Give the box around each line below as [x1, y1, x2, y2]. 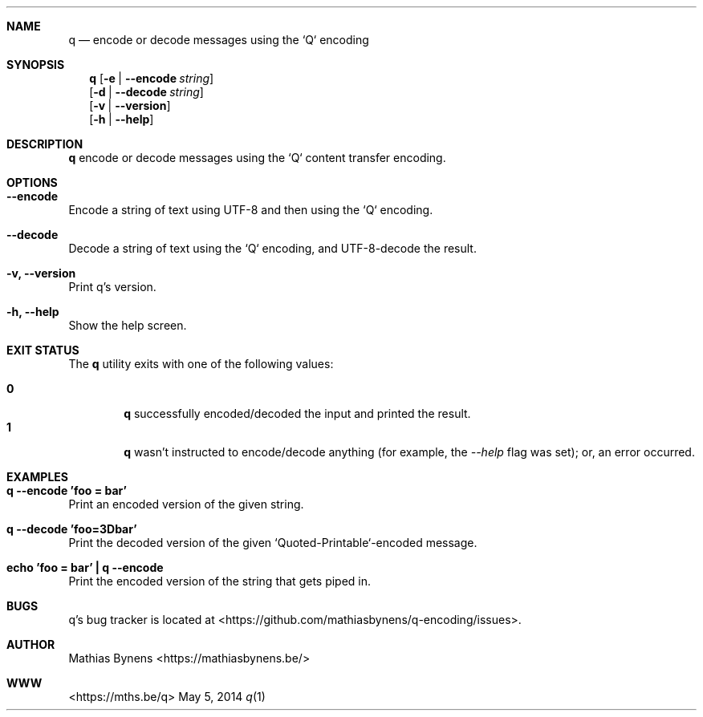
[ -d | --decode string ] [89, 85, 204, 99]
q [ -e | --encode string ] [89, 71, 214, 85]
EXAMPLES [6, 470, 68, 484]
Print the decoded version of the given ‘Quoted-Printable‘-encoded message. [68, 536, 477, 549]
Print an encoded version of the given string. [68, 497, 304, 511]
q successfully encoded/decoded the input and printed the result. [124, 407, 471, 420]
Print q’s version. [68, 280, 156, 294]
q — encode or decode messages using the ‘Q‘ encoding [68, 33, 369, 47]
